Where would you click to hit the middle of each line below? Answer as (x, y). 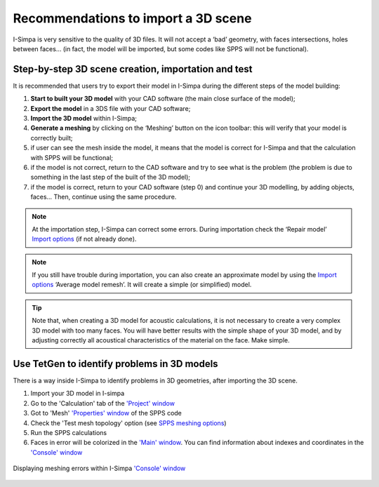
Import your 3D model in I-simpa (78, 394)
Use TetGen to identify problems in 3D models (115, 364)
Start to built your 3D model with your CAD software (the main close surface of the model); (163, 99)
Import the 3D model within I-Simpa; (84, 119)
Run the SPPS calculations (69, 432)
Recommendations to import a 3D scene (132, 18)
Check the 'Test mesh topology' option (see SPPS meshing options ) (129, 423)
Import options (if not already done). (84, 239)
